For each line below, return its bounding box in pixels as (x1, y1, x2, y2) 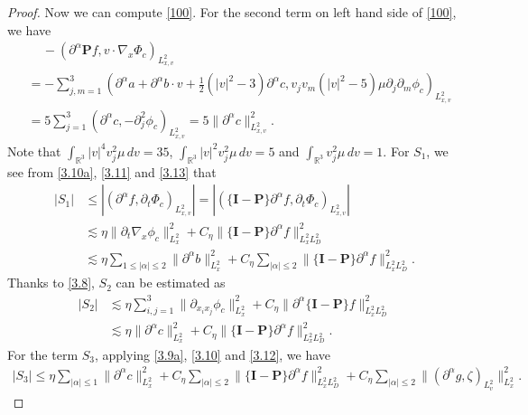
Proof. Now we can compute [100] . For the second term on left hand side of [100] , (7, 3, 457, 21)
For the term (7, 344, 79, 363)
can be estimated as (116, 273, 226, 292)
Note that (7, 141, 61, 160)
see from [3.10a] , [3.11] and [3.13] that (7, 162, 217, 181)
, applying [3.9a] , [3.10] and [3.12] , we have (95, 344, 331, 363)
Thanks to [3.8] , (7, 273, 95, 292)
